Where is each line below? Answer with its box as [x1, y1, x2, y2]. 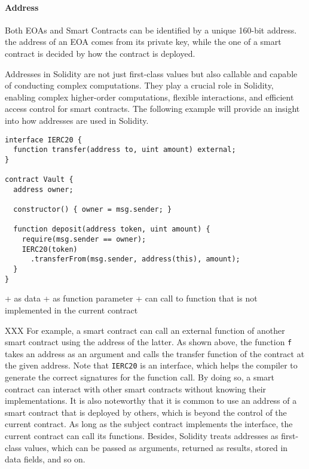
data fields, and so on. [5, 453, 85, 465]
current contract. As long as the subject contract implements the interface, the [5, 418, 293, 430]
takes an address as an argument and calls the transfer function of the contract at [5, 347, 305, 360]
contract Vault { [5, 175, 74, 184]
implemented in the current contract [5, 303, 138, 316]
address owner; [13, 185, 74, 194]
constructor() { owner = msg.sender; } [13, 205, 172, 214]
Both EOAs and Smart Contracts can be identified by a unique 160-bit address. [5, 23, 297, 36]
